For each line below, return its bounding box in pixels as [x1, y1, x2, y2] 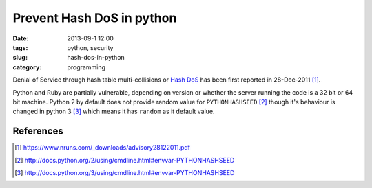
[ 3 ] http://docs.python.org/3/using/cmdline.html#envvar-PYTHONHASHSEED [14, 168, 235, 176]
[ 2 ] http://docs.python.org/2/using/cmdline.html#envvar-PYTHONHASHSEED [14, 156, 235, 164]
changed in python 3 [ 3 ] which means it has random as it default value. [12, 107, 215, 116]
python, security [67, 43, 114, 51]
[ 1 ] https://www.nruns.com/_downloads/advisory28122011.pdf [14, 143, 191, 152]
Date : [12, 34, 29, 43]
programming [67, 62, 106, 71]
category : [12, 62, 42, 71]
